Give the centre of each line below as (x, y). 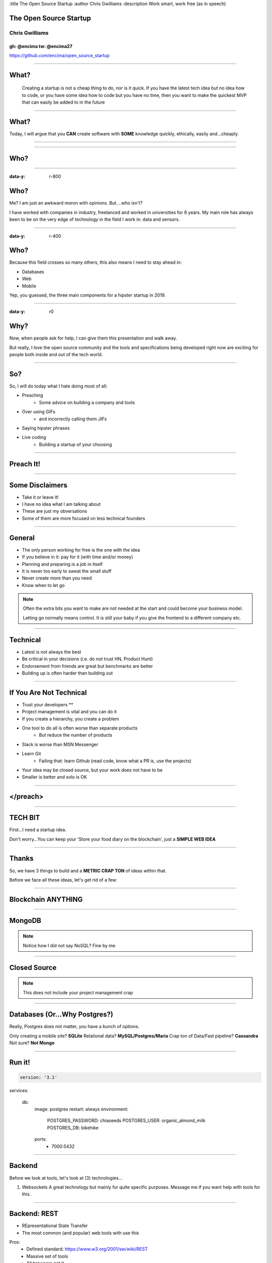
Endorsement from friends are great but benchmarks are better (87, 666)
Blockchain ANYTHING (46, 899)
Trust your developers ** (48, 704)
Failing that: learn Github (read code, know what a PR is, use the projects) (115, 761)
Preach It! (25, 464)
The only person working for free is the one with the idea (81, 550)
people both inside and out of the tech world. (56, 355)
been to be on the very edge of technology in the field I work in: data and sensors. (94, 219)
